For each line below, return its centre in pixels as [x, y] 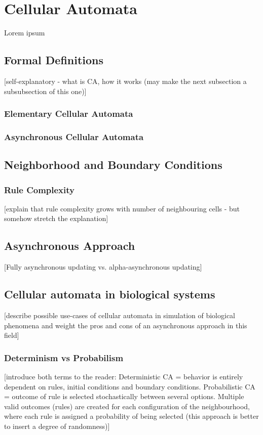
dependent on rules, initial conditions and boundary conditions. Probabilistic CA [130, 386]
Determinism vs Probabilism [64, 357]
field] [12, 335]
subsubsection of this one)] [45, 91]
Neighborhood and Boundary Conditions [113, 165]
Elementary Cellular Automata [69, 114]
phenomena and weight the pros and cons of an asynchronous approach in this [126, 325]
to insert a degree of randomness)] [57, 426]
